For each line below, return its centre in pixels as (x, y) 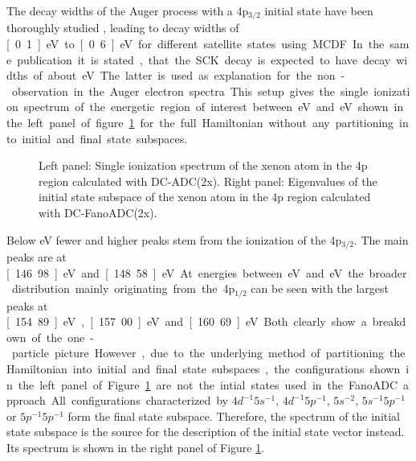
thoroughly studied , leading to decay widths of (123, 28)
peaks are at (37, 257)
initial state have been (319, 10)
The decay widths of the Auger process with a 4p (128, 10)
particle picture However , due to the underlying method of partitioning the (208, 353)
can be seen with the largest (320, 288)
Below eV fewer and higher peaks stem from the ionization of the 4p (174, 239)
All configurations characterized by (139, 400)
